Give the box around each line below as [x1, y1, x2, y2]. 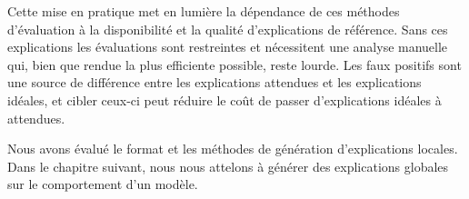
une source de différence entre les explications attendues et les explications [7, 73, 422, 92]
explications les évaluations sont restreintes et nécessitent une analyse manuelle [7, 37, 448, 56]
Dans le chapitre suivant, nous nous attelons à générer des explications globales [7, 156, 449, 175]
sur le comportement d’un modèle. [7, 174, 198, 194]
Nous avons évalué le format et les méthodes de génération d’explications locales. [7, 139, 458, 158]
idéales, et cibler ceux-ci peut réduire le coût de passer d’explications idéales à [7, 90, 442, 109]
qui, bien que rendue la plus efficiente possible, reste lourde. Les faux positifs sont [7, 55, 462, 74]
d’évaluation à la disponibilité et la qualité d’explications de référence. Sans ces [7, 19, 448, 38]
